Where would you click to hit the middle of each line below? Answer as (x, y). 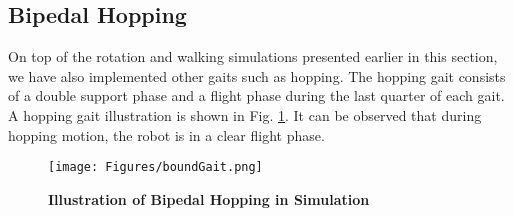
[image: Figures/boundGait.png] (155, 167)
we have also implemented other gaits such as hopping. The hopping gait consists (257, 75)
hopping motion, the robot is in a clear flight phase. (166, 134)
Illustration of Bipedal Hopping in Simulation (209, 198)
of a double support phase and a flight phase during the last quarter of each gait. (256, 95)
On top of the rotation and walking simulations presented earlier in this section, (253, 56)
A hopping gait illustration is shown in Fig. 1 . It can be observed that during (245, 114)
